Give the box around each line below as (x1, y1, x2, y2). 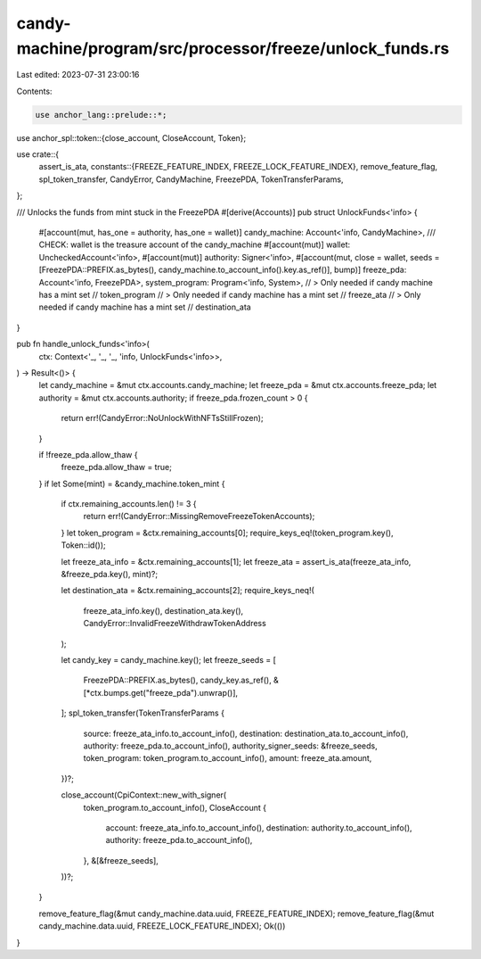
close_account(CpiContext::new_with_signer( (61, 790, 227, 800)
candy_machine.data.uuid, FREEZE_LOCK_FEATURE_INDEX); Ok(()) (38, 921, 286, 931)
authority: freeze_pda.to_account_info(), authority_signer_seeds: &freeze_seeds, (83, 740, 378, 751)
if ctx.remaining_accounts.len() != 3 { (61, 499, 197, 509)
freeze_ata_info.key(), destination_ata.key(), (83, 605, 244, 616)
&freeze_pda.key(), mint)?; (61, 569, 159, 580)
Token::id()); (61, 540, 106, 550)
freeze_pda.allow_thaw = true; (61, 462, 173, 473)
